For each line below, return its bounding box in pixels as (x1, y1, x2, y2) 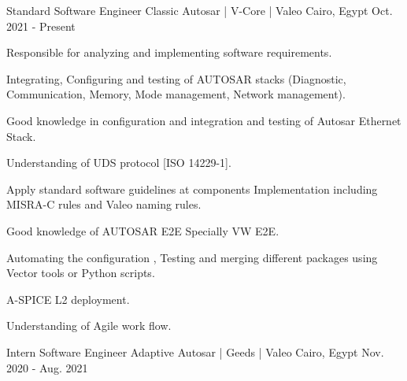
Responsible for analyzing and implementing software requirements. (6, 44, 332, 61)
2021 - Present (6, 17, 76, 34)
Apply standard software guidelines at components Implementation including (6, 180, 378, 197)
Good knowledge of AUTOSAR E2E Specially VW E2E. (6, 222, 279, 239)
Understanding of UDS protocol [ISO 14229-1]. (6, 154, 231, 171)
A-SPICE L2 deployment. (6, 290, 130, 307)
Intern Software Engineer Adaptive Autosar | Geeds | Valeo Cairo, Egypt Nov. (6, 343, 384, 360)
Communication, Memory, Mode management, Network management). (6, 86, 346, 102)
